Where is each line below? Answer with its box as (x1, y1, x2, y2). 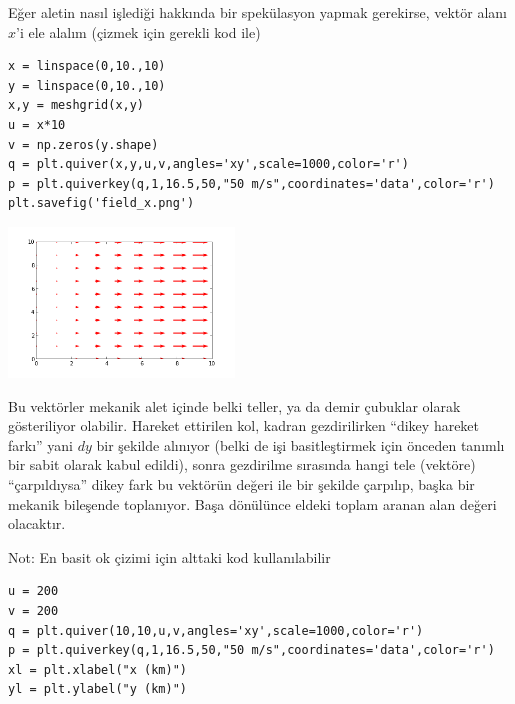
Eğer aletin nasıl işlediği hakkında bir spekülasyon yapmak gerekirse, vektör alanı (8, 2, 507, 22)
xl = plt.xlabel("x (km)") (8, 662, 187, 677)
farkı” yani (8, 434, 74, 455)
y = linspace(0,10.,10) (8, 78, 166, 93)
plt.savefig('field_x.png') (8, 196, 195, 211)
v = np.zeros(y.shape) (8, 137, 159, 152)
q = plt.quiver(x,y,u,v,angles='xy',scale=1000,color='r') (8, 157, 409, 172)
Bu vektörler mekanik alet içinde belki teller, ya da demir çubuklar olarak (8, 395, 461, 416)
